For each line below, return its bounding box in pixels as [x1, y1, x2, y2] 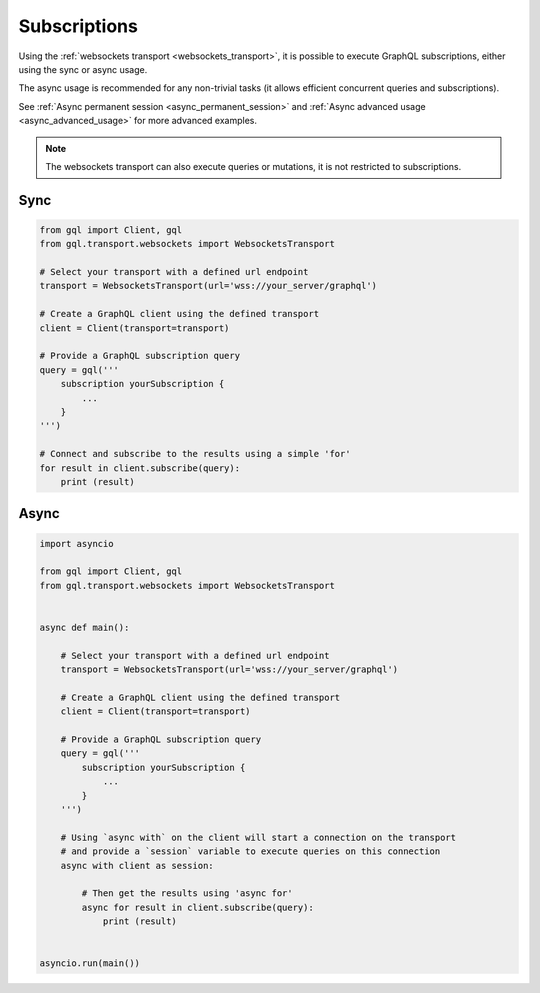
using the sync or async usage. [18, 63, 148, 75]
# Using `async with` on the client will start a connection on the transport [60, 831, 457, 843]
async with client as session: [60, 860, 214, 871]
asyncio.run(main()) [39, 958, 140, 969]
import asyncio [39, 538, 114, 549]
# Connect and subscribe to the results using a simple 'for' [39, 448, 351, 460]
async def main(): [39, 621, 130, 633]
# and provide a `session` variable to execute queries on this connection [60, 846, 441, 857]
